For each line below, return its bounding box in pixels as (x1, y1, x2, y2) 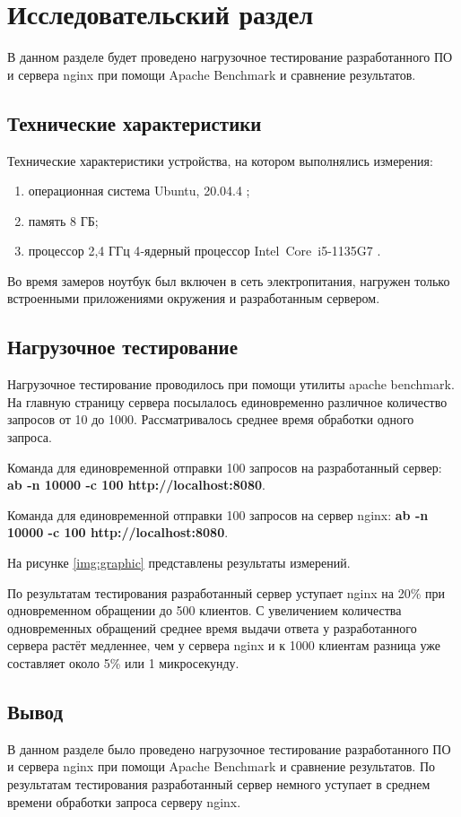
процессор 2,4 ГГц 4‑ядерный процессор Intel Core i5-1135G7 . (28, 241, 381, 260)
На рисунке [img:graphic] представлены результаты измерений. (7, 553, 351, 572)
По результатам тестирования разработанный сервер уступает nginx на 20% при (7, 583, 445, 602)
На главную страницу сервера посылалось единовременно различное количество (7, 392, 448, 411)
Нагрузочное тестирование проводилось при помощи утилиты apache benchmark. (7, 375, 455, 394)
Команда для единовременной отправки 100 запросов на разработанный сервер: (7, 457, 442, 476)
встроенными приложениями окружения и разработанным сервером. (7, 289, 380, 308)
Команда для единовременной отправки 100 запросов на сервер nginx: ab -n (7, 505, 429, 524)
